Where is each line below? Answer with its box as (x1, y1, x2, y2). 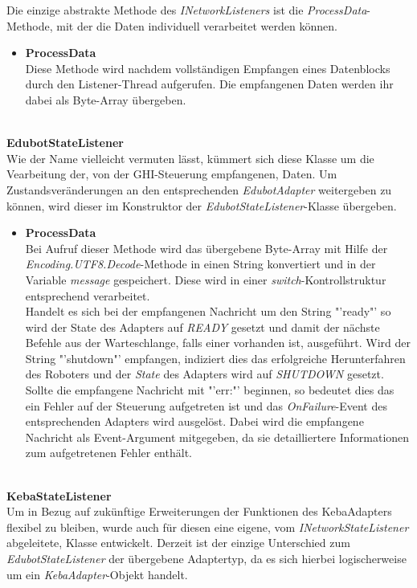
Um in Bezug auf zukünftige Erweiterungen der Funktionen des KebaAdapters (6, 503, 392, 520)
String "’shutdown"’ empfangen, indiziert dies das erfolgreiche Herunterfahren (25, 349, 406, 366)
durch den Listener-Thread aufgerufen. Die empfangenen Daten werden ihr (25, 76, 394, 92)
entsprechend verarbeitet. (25, 287, 150, 304)
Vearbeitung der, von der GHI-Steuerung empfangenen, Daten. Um (6, 165, 337, 182)
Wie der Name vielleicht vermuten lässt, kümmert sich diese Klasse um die (6, 149, 374, 166)
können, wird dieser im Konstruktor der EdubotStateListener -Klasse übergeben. (6, 197, 397, 214)
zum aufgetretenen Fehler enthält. (25, 444, 192, 461)
